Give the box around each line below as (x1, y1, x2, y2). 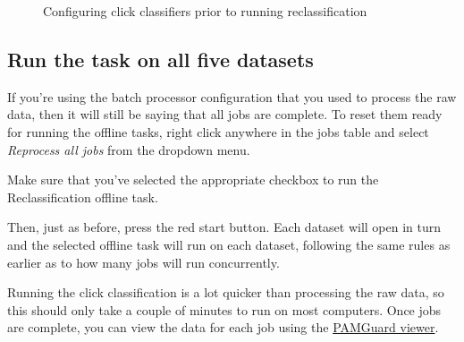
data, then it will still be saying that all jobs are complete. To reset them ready (7, 105, 443, 124)
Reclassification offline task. (7, 187, 158, 206)
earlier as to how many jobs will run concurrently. (7, 252, 280, 271)
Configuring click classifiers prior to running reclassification (43, 2, 367, 20)
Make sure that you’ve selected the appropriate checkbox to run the (7, 170, 379, 189)
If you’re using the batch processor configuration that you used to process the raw (7, 87, 457, 106)
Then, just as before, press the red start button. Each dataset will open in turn (7, 218, 442, 236)
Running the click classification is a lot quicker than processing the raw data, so (7, 283, 444, 302)
